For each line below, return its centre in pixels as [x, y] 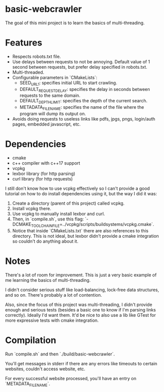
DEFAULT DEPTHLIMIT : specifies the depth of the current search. [83, 101]
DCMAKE [22, 224]
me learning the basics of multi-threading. [48, 280]
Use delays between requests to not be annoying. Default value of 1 [81, 62]
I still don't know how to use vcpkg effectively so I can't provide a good [78, 188]
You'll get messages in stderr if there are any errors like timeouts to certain [81, 363]
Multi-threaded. [28, 72]
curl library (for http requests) [42, 179]
